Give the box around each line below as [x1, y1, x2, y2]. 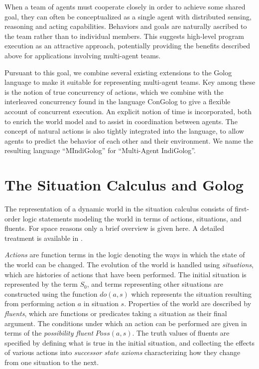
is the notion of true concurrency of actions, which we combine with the [4, 86, 224, 97]
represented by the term [4, 279, 78, 289]
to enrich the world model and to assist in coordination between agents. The [4, 116, 238, 126]
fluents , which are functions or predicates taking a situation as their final [4, 308, 227, 318]
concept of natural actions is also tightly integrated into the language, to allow [4, 126, 244, 136]
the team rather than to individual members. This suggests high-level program [4, 30, 244, 41]
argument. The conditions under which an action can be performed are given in [4, 318, 247, 328]
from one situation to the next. [4, 357, 99, 367]
